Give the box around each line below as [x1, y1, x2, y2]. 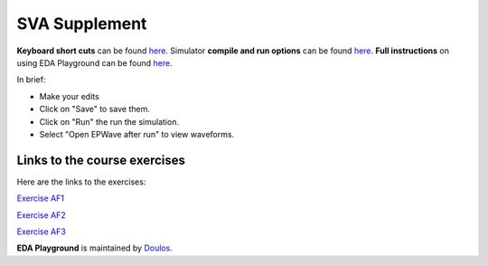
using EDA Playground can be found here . [16, 57, 173, 68]
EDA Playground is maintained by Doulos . [16, 242, 174, 253]
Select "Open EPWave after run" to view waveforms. [39, 128, 235, 139]
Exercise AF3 [16, 226, 67, 237]
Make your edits [39, 90, 99, 101]
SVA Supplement [16, 14, 147, 33]
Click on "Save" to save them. [39, 104, 151, 115]
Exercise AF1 [16, 193, 65, 203]
